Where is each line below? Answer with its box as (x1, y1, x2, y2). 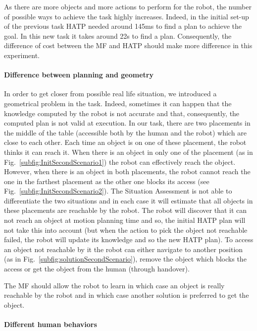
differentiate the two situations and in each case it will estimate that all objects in (4, 195, 253, 205)
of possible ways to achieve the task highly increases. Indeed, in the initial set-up (4, 11, 249, 21)
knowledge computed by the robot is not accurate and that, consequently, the (4, 108, 240, 118)
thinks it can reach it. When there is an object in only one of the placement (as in (4, 146, 253, 157)
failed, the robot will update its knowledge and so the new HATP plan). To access (4, 234, 254, 245)
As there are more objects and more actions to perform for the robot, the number (4, 1, 252, 11)
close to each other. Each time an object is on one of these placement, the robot (4, 137, 247, 147)
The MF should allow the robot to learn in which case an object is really (4, 280, 225, 290)
